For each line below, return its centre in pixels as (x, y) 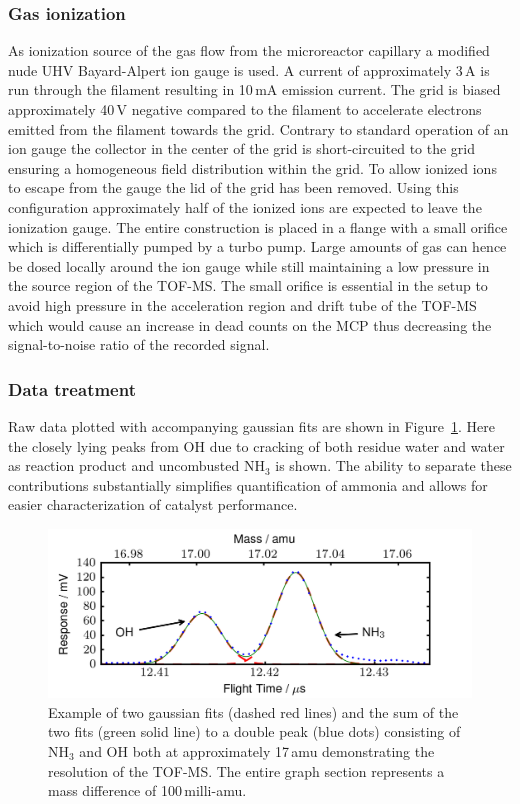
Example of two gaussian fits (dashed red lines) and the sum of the (253, 711)
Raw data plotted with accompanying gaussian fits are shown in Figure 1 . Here (251, 425)
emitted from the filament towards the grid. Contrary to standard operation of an (258, 128)
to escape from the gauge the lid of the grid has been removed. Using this (233, 187)
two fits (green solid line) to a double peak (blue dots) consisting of (254, 731)
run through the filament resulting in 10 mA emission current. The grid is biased (254, 89)
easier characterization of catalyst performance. (153, 504)
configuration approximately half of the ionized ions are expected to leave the (245, 206)
